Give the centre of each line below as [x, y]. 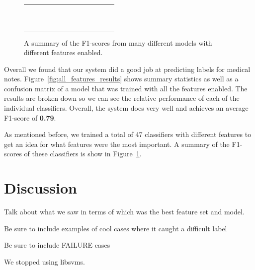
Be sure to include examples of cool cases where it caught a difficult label [116, 228]
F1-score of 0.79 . [30, 117]
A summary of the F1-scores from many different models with [118, 42]
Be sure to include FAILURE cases [57, 245]
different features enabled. [63, 52]
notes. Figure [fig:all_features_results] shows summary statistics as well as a [121, 79]
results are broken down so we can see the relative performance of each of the [122, 98]
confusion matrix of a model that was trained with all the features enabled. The [126, 88]
